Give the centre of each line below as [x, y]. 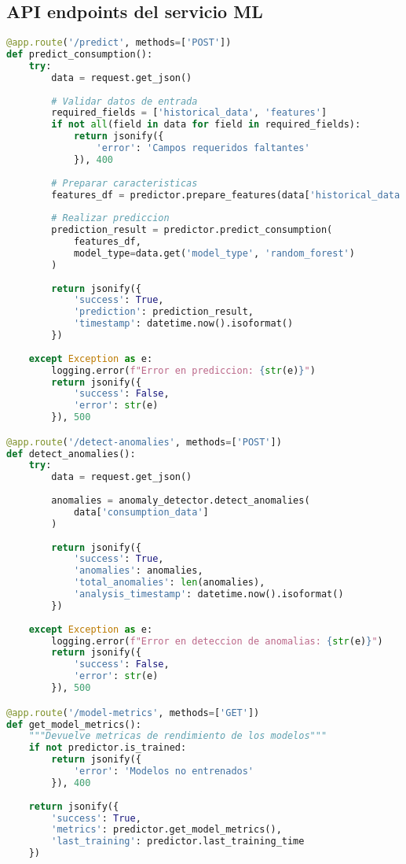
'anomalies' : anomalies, [138, 571]
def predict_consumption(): [80, 55]
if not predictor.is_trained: [108, 748]
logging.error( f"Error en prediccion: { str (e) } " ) [183, 370]
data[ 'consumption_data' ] [141, 512]
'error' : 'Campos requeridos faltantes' [203, 148]
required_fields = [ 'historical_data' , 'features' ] [189, 113]
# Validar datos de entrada [124, 101]
